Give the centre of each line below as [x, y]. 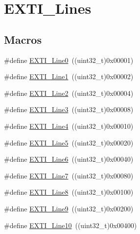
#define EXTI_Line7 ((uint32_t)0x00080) [69, 175]
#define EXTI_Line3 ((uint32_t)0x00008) [69, 109]
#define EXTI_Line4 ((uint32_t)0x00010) [69, 126]
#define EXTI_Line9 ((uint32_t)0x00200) [69, 208]
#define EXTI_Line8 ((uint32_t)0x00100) [69, 192]
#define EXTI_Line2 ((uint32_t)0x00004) [69, 93]
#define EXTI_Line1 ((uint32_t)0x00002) [69, 76]
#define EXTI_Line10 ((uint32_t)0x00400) [70, 225]
